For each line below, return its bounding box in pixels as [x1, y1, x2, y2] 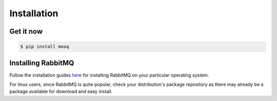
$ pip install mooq [20, 44, 69, 49]
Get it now [9, 27, 43, 36]
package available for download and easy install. [9, 88, 113, 94]
